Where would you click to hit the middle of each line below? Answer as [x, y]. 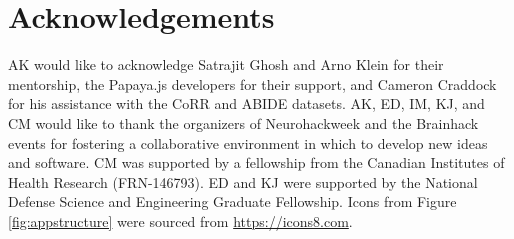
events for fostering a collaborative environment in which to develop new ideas [248, 142]
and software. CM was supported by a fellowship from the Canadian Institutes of [256, 162]
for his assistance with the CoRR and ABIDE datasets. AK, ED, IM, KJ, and [246, 103]
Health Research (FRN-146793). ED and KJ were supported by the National [243, 181]
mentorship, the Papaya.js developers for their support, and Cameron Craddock [252, 83]
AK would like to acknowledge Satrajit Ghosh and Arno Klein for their [226, 64]
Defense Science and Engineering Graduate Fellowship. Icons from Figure [232, 201]
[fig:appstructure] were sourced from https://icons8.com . [180, 220]
